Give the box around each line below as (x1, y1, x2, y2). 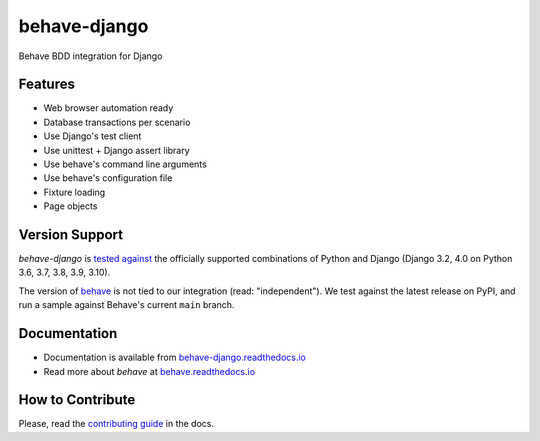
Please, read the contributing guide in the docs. (18, 418, 215, 430)
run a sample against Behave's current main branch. (18, 299, 235, 311)
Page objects (43, 200, 98, 212)
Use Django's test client (43, 130, 142, 142)
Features (18, 76, 75, 93)
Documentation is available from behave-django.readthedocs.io (43, 351, 307, 364)
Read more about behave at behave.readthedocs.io (43, 365, 255, 377)
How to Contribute (18, 391, 136, 409)
